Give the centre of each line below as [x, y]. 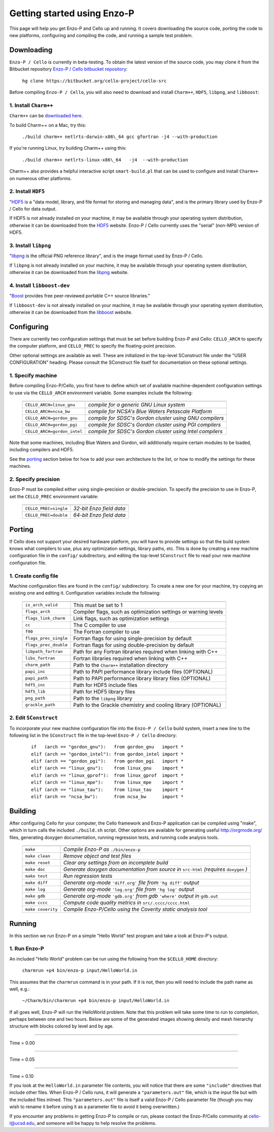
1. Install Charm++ [31, 105]
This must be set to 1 [98, 605]
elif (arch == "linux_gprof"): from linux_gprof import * [107, 775]
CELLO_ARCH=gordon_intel [54, 431]
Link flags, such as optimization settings [121, 618]
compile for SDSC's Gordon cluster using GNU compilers [156, 418]
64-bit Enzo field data [99, 515]
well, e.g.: [20, 989]
